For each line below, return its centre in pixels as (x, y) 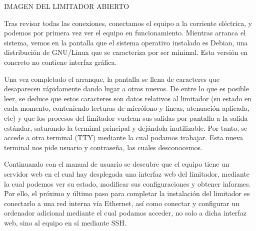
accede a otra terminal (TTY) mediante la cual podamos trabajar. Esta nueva (124, 137)
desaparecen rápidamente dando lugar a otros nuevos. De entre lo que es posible (126, 89)
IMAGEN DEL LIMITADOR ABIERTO (67, 6)
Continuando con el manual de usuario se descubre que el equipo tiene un (117, 164)
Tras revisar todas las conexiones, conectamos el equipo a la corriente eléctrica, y (128, 23)
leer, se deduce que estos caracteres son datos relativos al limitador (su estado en (128, 98)
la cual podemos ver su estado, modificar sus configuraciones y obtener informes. (127, 183)
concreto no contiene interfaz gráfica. (60, 62)
